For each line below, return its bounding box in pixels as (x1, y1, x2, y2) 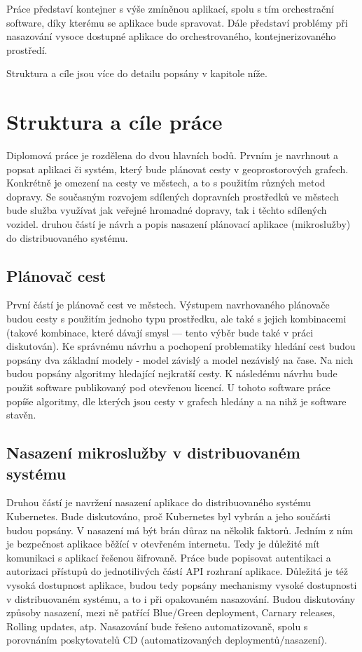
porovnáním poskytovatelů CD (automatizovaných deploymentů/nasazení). (6, 632, 328, 647)
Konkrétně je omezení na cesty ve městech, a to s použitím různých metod (6, 175, 326, 190)
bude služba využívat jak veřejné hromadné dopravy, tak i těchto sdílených (6, 203, 327, 217)
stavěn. (6, 407, 36, 422)
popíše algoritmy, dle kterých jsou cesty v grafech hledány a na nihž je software (6, 393, 347, 408)
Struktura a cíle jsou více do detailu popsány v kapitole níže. (6, 66, 267, 81)
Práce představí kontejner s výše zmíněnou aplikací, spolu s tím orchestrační (6, 1, 334, 15)
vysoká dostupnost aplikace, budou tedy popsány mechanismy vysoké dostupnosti (6, 577, 357, 592)
